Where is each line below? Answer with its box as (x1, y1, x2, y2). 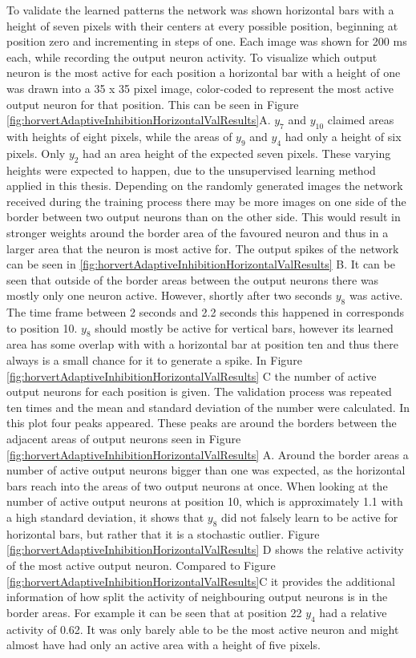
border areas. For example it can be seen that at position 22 (6, 604, 302, 620)
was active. (349, 287, 403, 304)
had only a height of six (285, 127, 402, 144)
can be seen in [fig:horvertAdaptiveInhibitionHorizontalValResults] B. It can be (6, 256, 395, 272)
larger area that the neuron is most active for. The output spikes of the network (6, 240, 399, 256)
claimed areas (327, 111, 394, 128)
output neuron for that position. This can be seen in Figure (6, 95, 299, 112)
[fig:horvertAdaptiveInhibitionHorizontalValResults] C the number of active (6, 367, 377, 384)
